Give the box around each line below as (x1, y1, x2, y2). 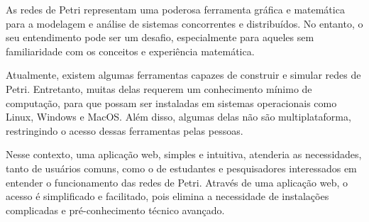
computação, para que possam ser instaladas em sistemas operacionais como (6, 95, 337, 110)
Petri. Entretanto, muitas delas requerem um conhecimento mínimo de (6, 81, 312, 96)
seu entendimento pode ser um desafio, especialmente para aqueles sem (6, 30, 314, 45)
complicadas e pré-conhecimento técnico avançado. (6, 202, 225, 217)
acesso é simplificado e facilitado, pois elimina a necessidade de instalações (6, 189, 329, 204)
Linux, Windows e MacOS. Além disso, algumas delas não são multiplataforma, (6, 109, 351, 124)
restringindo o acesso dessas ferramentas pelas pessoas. (6, 123, 243, 138)
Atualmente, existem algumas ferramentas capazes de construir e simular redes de (6, 67, 361, 82)
